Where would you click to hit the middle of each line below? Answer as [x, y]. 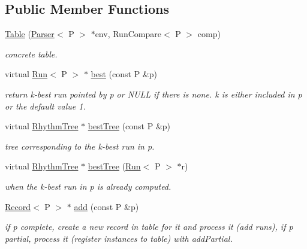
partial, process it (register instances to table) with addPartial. [119, 238]
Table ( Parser [30, 34]
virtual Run [26, 74]
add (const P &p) [106, 206]
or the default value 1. [45, 106]
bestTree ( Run [114, 166]
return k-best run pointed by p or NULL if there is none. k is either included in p [153, 94]
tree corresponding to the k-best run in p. [80, 146]
